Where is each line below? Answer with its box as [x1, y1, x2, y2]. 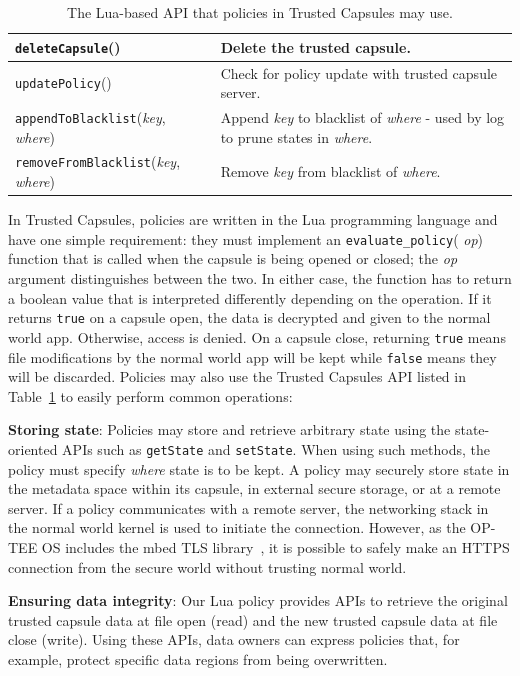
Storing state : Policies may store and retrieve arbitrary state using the [8, 419, 451, 440]
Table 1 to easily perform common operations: [8, 385, 293, 406]
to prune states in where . [220, 126, 373, 147]
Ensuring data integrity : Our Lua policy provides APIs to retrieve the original [8, 590, 508, 611]
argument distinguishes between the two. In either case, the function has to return [8, 268, 512, 289]
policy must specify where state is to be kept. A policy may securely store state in [8, 458, 510, 479]
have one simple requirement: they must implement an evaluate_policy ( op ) [8, 228, 484, 249]
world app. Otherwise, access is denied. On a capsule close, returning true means [8, 326, 506, 347]
